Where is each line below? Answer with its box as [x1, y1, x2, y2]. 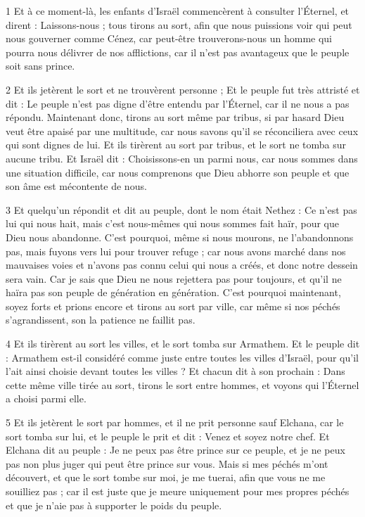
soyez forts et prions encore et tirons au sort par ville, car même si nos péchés [6, 298, 340, 313]
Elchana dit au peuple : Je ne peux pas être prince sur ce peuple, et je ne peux [6, 442, 345, 457]
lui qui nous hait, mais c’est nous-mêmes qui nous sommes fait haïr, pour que [6, 216, 339, 231]
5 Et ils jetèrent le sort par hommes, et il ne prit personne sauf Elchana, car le [6, 415, 344, 430]
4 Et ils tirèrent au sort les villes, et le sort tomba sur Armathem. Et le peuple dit [6, 336, 360, 351]
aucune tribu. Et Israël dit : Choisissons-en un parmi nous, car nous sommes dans [6, 151, 358, 165]
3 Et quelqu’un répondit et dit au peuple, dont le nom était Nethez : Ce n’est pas [6, 202, 357, 217]
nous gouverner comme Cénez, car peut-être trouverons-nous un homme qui [6, 31, 332, 46]
